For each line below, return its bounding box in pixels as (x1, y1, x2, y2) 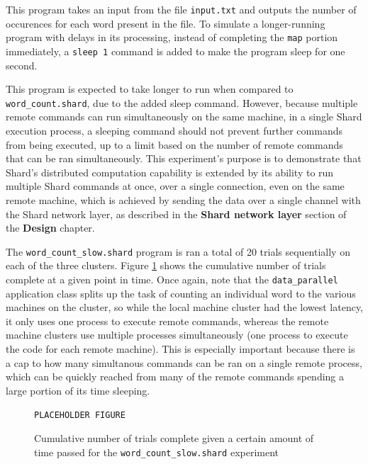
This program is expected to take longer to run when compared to (6, 81, 294, 96)
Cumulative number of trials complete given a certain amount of (34, 431, 314, 446)
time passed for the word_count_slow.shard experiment (34, 444, 279, 459)
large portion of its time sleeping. (6, 383, 150, 397)
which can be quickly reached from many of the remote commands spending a (6, 369, 345, 384)
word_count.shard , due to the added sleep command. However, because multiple (6, 95, 358, 110)
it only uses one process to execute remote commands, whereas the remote (6, 313, 329, 328)
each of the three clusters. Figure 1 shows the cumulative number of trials (6, 258, 326, 273)
